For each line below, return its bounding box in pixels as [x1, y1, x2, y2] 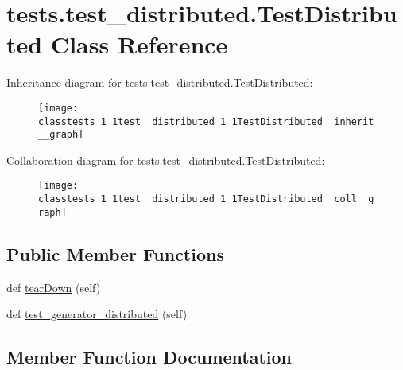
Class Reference [50, 28, 228, 60]
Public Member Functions [6, 241, 224, 266]
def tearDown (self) [6, 278, 101, 295]
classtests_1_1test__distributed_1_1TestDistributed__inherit [38, 115, 374, 127]
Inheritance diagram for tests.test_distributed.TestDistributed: [6, 74, 313, 91]
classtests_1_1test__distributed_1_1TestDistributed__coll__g [38, 193, 374, 205]
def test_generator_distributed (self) [6, 306, 188, 322]
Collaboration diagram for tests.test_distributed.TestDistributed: [6, 151, 325, 168]
